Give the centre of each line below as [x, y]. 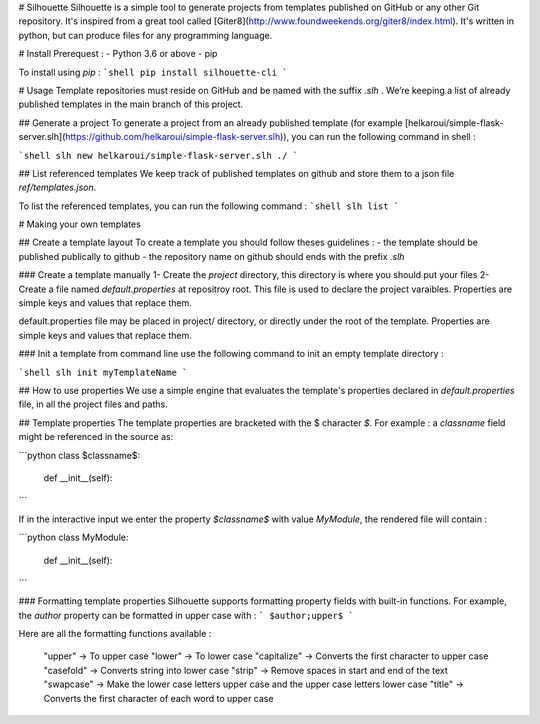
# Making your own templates [80, 224]
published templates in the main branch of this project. [131, 104]
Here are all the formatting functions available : [115, 634]
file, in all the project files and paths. [93, 404]
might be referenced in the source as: [96, 437]
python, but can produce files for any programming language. [145, 35]
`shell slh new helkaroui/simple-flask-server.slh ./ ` [158, 155]
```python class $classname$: [79, 455]
